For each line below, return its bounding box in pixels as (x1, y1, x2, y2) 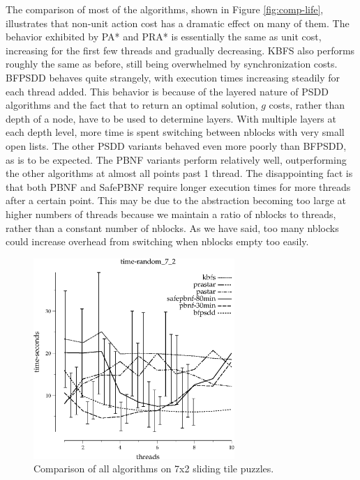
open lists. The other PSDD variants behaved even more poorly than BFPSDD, (6, 138, 347, 153)
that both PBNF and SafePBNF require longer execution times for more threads (6, 179, 351, 194)
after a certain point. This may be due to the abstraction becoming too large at (6, 193, 346, 208)
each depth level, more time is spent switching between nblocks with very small (6, 125, 345, 139)
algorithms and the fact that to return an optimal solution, (6, 98, 258, 112)
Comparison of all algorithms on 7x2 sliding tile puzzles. (33, 461, 274, 476)
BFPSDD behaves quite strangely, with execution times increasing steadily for (6, 70, 340, 84)
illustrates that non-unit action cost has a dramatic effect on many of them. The (6, 15, 350, 30)
